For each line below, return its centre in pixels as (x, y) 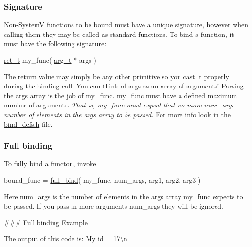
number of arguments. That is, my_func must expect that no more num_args (119, 105)
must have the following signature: (55, 44)
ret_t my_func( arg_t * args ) (50, 60)
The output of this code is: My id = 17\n (66, 238)
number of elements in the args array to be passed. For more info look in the (117, 114)
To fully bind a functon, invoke (50, 164)
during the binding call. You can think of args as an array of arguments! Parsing (124, 86)
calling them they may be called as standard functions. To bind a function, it (119, 34)
